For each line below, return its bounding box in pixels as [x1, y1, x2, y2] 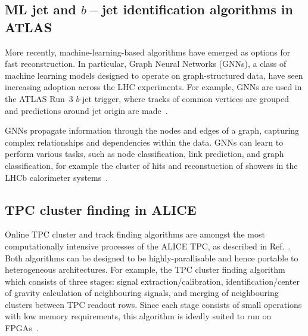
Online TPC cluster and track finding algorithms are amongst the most [5, 228, 265, 241]
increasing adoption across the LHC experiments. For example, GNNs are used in [5, 81, 302, 93]
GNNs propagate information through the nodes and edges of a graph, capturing [5, 124, 300, 137]
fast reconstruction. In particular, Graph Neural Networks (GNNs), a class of [5, 57, 287, 70]
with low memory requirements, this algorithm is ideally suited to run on [5, 310, 272, 322]
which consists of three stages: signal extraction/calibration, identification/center [5, 275, 300, 287]
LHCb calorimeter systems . [5, 171, 108, 183]
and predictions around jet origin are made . [5, 104, 168, 116]
